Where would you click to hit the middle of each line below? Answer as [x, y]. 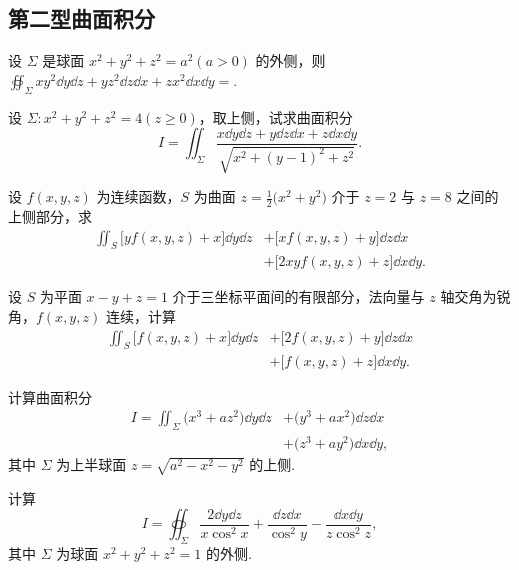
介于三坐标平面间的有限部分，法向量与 [298, 296]
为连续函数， [138, 196]
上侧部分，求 [50, 216]
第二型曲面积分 [81, 18]
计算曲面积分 [50, 396]
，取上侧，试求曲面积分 [275, 116]
